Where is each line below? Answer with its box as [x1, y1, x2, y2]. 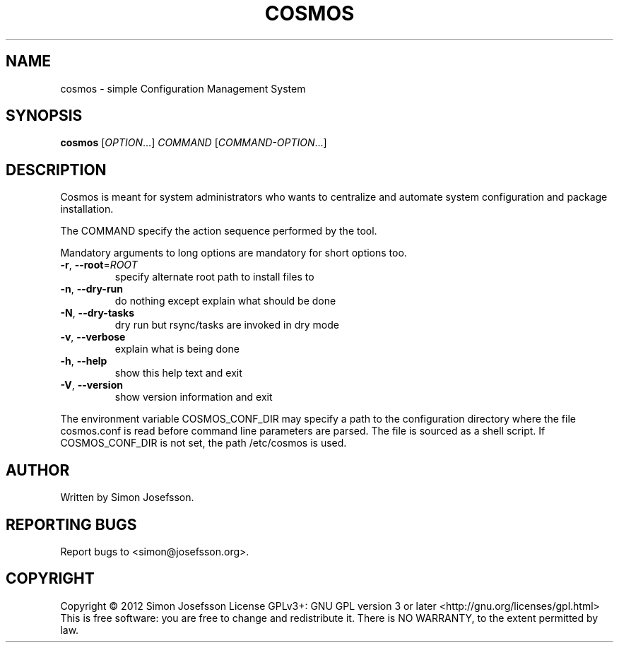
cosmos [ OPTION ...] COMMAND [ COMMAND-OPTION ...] [60, 136, 327, 149]
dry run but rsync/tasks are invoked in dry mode [114, 319, 339, 331]
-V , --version [60, 379, 123, 391]
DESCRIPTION [6, 160, 107, 179]
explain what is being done [114, 343, 240, 355]
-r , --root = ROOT [60, 259, 138, 271]
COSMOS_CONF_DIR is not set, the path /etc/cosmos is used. [60, 437, 347, 449]
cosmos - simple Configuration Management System [60, 82, 306, 95]
